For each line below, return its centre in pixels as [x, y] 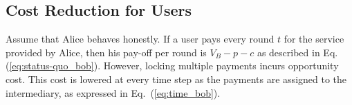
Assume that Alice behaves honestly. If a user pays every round [140, 39]
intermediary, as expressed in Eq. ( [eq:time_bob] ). [113, 92]
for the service [314, 39]
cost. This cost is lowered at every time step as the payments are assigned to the [176, 79]
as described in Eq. [297, 52]
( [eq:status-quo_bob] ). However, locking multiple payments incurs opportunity [172, 66]
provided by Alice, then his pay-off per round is [106, 52]
